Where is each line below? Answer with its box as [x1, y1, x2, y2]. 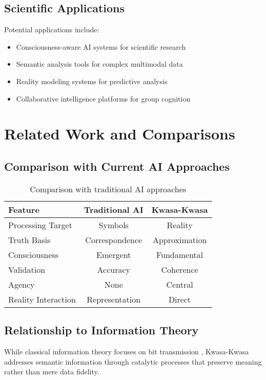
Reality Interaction [8, 293, 76, 305]
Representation [87, 293, 141, 305]
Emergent [96, 248, 131, 261]
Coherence [161, 263, 198, 275]
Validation [8, 263, 46, 275]
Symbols [98, 218, 129, 231]
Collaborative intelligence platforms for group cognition [16, 93, 191, 104]
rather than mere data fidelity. [4, 366, 99, 377]
